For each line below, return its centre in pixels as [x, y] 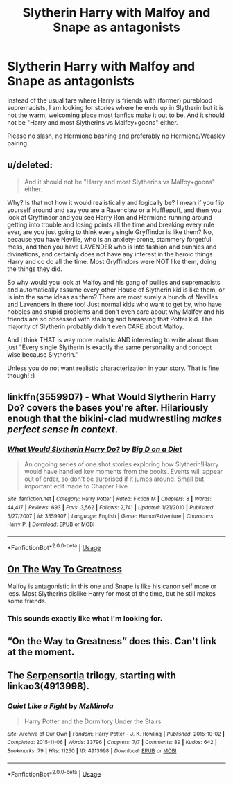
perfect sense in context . [63, 430]
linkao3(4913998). [49, 686]
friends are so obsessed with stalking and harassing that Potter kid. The [110, 319]
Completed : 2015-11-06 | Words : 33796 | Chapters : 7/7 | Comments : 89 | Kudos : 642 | [112, 743]
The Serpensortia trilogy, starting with [92, 676]
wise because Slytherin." [43, 354]
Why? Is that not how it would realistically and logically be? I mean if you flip [116, 202]
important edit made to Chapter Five [76, 486]
